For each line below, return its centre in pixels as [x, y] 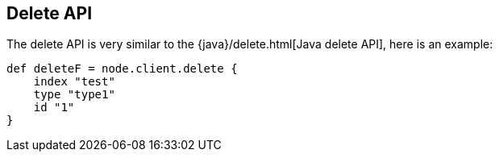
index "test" [74, 82]
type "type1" [74, 95]
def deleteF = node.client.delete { [122, 69]
